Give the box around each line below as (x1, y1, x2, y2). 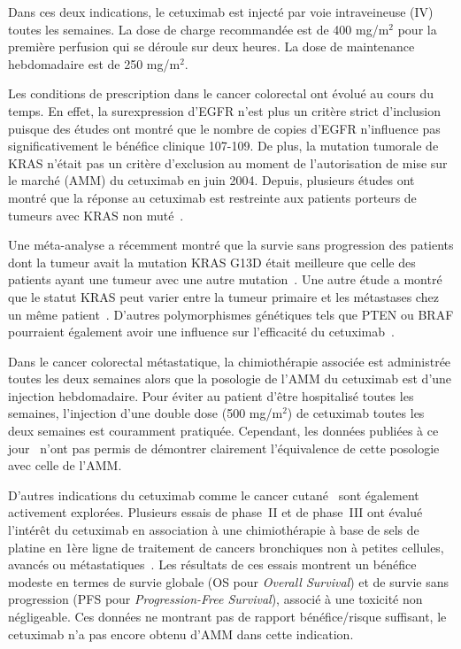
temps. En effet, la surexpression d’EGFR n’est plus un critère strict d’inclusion (8, 101, 441, 120)
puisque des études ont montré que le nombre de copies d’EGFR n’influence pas (8, 119, 441, 137)
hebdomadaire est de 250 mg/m (8, 54, 181, 73)
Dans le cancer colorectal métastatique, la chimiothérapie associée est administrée (8, 352, 451, 370)
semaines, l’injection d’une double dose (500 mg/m (8, 404, 283, 422)
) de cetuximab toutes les (287, 404, 425, 422)
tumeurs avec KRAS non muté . (8, 205, 184, 224)
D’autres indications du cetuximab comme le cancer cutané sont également (8, 485, 419, 504)
